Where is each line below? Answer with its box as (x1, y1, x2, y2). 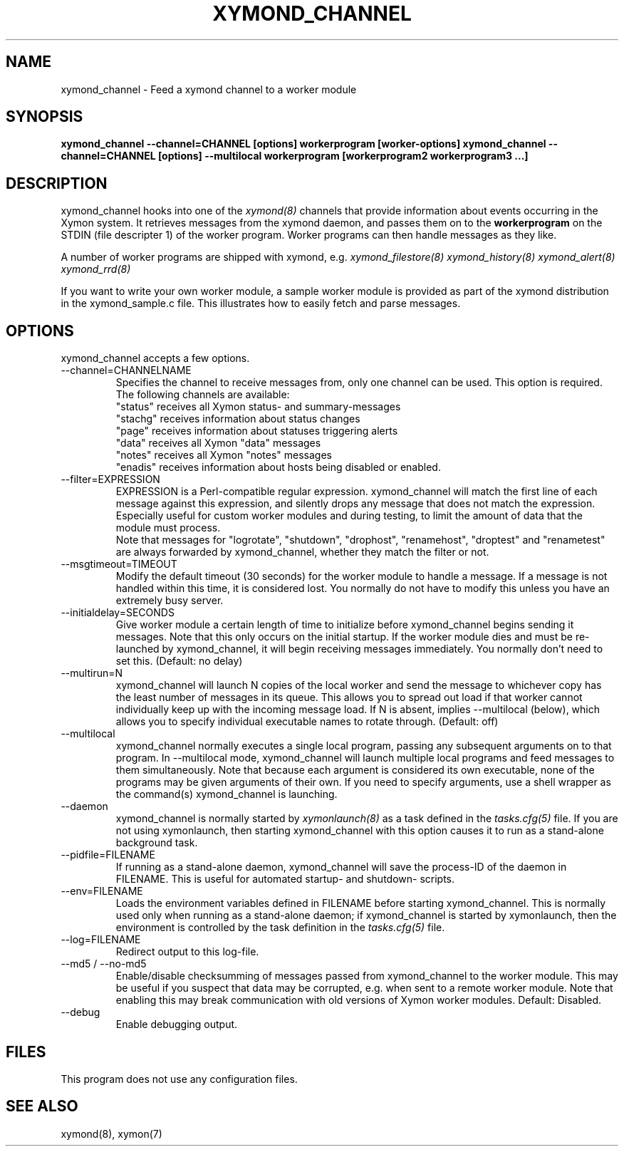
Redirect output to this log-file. (115, 945, 259, 958)
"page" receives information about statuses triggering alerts (115, 425, 398, 437)
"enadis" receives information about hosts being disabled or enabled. (115, 461, 441, 474)
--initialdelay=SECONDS (61, 606, 175, 619)
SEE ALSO (6, 1097, 78, 1116)
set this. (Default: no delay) (115, 655, 243, 668)
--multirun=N (61, 667, 123, 680)
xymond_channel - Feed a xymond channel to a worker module (61, 83, 357, 95)
